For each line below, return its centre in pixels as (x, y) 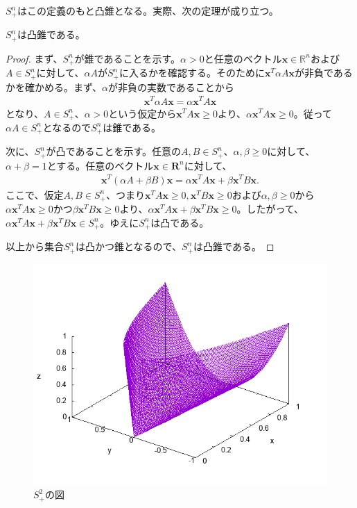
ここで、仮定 (35, 194)
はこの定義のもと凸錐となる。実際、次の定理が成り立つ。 (148, 10)
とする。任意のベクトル (100, 165)
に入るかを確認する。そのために (192, 73)
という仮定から (142, 113)
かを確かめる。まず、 (54, 87)
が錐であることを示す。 (128, 58)
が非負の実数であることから (171, 87)
